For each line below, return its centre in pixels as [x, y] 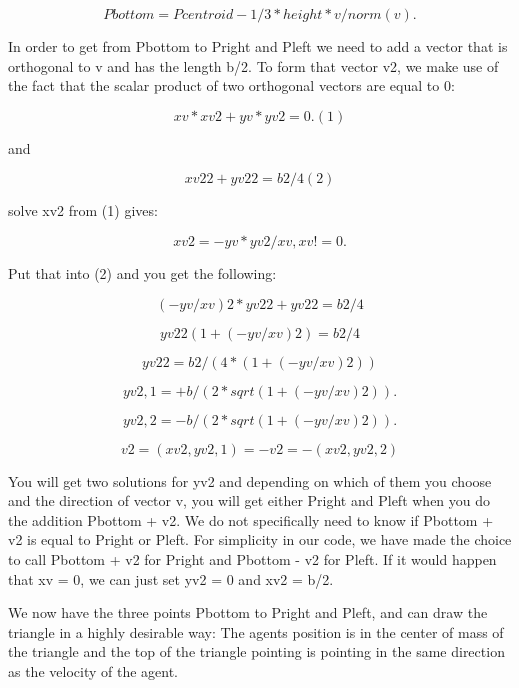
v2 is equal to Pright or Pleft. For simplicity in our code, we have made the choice [260, 539]
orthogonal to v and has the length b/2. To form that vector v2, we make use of [253, 65]
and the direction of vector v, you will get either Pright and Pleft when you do [249, 500]
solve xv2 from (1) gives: [83, 210]
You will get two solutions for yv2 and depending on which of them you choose [250, 480]
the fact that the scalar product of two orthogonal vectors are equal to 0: [231, 85]
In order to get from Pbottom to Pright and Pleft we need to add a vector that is [258, 46]
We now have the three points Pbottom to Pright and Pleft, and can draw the [248, 612]
